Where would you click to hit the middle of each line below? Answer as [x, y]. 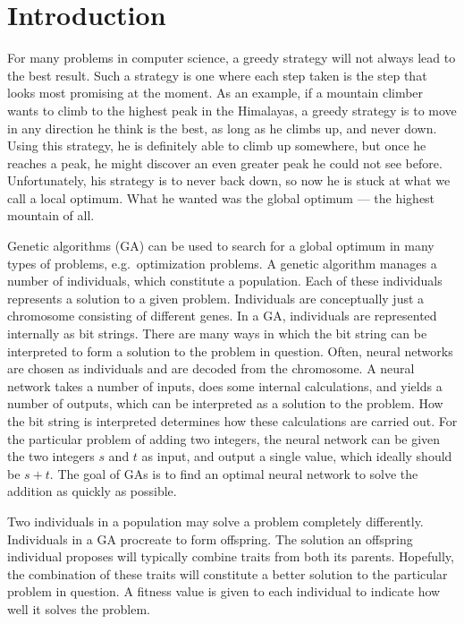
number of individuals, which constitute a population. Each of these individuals [225, 281]
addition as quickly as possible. [92, 491]
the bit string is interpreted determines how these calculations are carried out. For [232, 421]
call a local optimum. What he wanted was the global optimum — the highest [221, 197]
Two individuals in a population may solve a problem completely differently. [215, 521]
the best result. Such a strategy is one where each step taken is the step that [217, 75]
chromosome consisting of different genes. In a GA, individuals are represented [222, 316]
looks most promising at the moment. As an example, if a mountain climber [215, 93]
